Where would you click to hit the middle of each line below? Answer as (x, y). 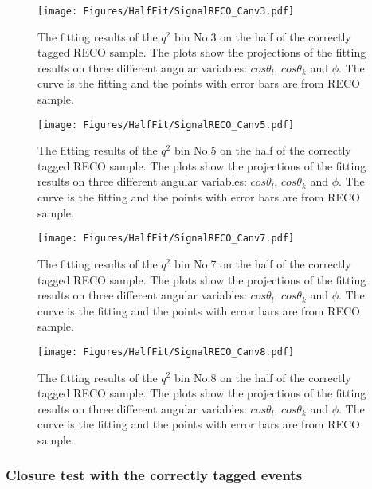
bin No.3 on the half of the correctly (262, 36)
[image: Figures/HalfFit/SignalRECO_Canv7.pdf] (166, 239)
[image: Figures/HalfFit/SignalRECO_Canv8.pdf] (166, 352)
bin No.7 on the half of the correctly (262, 263)
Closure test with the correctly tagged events (154, 475)
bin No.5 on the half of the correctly (262, 150)
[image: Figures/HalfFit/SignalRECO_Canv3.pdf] (166, 11)
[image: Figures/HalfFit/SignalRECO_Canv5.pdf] (166, 125)
